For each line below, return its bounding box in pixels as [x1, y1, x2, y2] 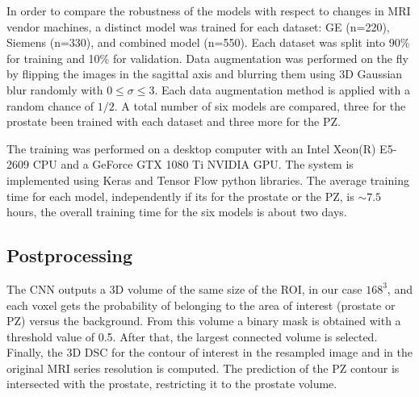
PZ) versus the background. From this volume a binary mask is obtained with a [6, 312, 401, 329]
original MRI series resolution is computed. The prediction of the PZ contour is [6, 359, 400, 376]
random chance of [6, 97, 94, 114]
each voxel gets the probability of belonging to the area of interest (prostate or [6, 296, 396, 313]
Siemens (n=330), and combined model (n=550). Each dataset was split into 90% [6, 34, 410, 51]
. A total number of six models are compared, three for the [114, 97, 406, 114]
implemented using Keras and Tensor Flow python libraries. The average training [6, 171, 409, 188]
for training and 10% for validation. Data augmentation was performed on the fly [6, 49, 409, 66]
